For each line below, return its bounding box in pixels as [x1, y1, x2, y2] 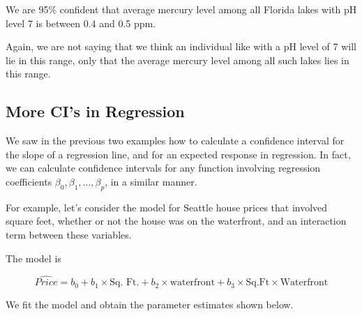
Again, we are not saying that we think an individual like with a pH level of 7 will [6, 39, 356, 54]
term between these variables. [6, 227, 132, 241]
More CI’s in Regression [6, 100, 185, 122]
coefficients [6, 174, 52, 188]
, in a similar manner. [105, 174, 197, 188]
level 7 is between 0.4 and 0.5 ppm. [6, 15, 156, 30]
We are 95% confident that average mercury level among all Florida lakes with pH [6, 2, 357, 16]
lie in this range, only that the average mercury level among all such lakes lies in [6, 52, 349, 67]
